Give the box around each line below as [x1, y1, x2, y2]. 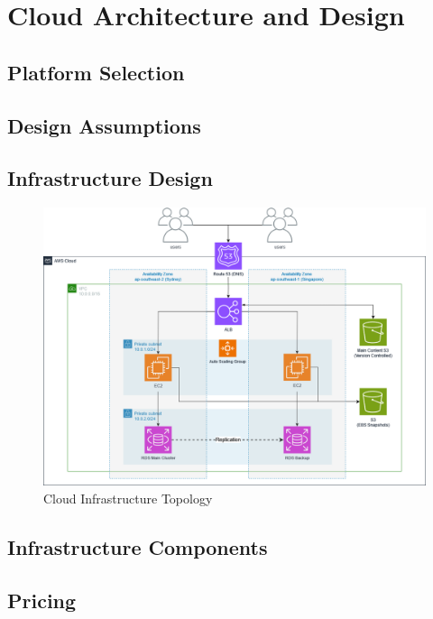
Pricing [7, 586, 77, 614]
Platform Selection [7, 58, 185, 86]
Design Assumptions [7, 111, 201, 139]
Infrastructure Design [7, 164, 213, 192]
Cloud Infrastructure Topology [43, 488, 213, 507]
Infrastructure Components [7, 532, 268, 560]
